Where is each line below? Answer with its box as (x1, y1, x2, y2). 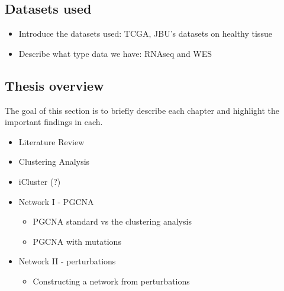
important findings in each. (5, 116, 103, 128)
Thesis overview (5, 76, 104, 94)
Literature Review (18, 135, 85, 148)
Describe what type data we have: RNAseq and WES (18, 47, 212, 59)
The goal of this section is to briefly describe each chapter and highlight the (5, 104, 279, 116)
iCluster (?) (18, 175, 61, 187)
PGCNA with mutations (33, 235, 121, 247)
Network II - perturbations (18, 255, 116, 267)
